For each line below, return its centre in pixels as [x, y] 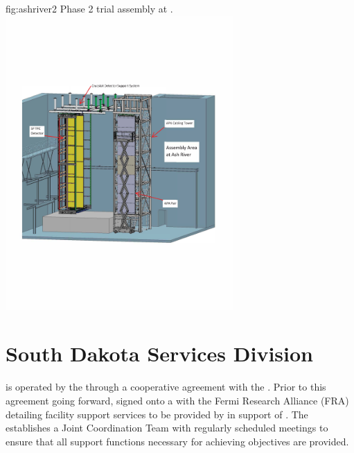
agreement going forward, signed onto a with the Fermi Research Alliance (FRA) [177, 400]
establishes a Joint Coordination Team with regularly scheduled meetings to [167, 428]
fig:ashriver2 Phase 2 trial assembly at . [89, 8]
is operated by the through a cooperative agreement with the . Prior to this [166, 387]
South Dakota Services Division [159, 353]
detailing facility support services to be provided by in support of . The [157, 414]
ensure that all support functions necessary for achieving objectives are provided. [177, 441]
